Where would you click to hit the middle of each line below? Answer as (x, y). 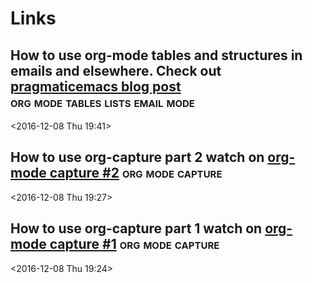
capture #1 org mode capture (134, 244)
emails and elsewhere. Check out (116, 70)
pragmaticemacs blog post (96, 86)
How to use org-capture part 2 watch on (137, 157)
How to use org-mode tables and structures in (156, 55)
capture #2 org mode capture (136, 173)
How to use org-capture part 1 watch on (136, 228)
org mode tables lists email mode (102, 102)
